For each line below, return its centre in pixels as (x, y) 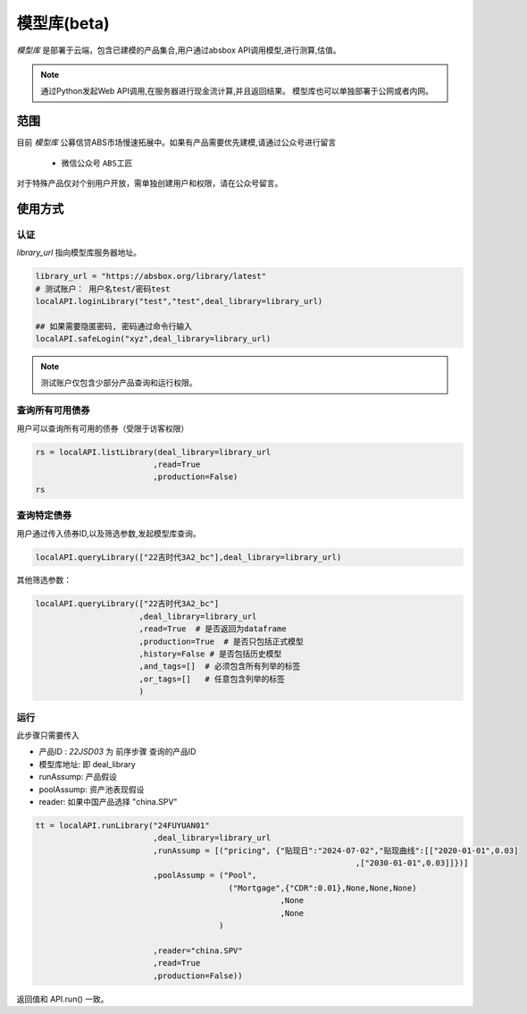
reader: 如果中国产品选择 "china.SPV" (108, 801)
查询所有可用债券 (53, 410)
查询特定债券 (44, 516)
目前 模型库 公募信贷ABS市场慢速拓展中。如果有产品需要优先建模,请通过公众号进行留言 (176, 142)
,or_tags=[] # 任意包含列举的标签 (212, 679)
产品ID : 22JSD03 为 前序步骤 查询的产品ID (117, 752)
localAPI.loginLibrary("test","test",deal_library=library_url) (179, 301)
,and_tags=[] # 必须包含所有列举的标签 (220, 667)
